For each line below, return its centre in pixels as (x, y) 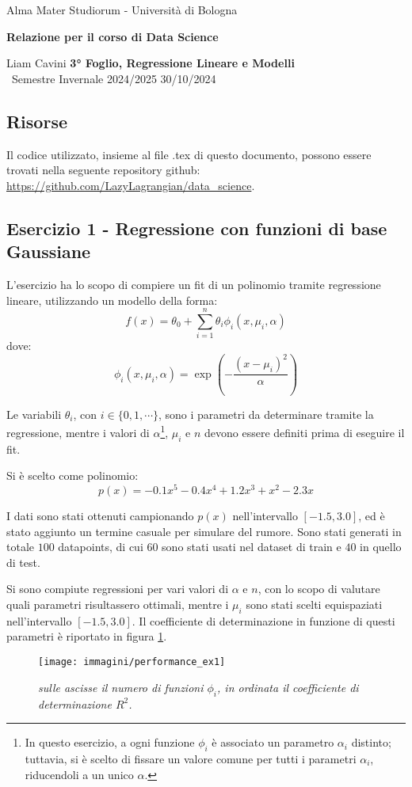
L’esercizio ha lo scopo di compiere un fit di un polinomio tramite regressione (194, 284)
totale (20, 547)
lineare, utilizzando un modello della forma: (112, 300)
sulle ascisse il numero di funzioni (121, 687)
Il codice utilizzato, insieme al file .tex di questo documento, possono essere (189, 154)
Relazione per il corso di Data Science (113, 36)
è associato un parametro (273, 742)
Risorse (37, 121)
